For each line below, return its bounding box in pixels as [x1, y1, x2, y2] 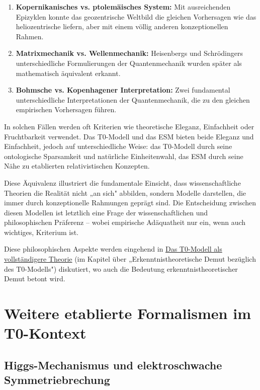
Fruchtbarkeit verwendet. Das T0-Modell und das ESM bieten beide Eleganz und [4, 131, 254, 141]
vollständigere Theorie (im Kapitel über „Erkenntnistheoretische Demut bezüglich [4, 254, 256, 264]
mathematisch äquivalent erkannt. [16, 67, 121, 78]
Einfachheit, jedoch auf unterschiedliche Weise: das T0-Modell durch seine [4, 141, 232, 151]
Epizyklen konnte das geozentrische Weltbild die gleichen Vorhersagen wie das [16, 11, 256, 22]
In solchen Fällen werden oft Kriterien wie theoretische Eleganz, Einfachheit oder [4, 121, 254, 131]
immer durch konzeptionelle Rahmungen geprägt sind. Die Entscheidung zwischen [4, 197, 256, 208]
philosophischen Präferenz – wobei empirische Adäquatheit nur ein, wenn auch [4, 217, 246, 227]
